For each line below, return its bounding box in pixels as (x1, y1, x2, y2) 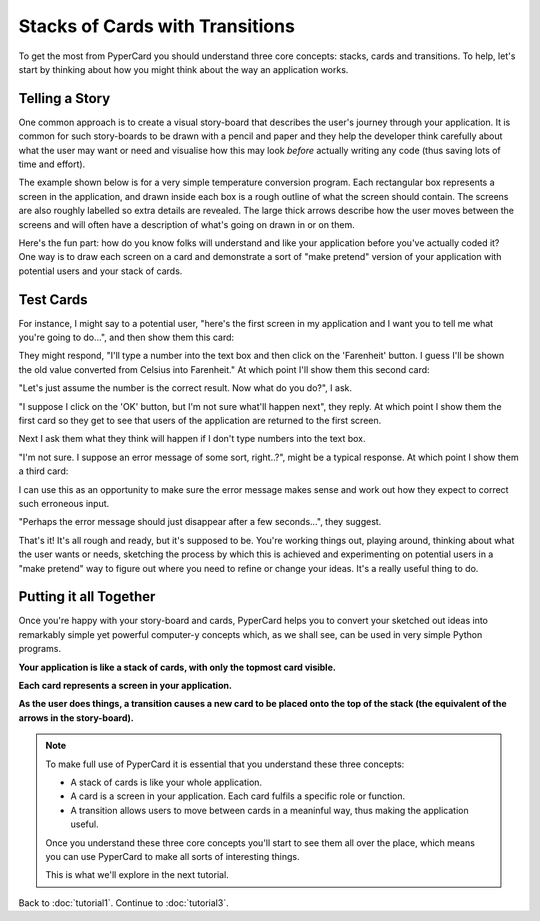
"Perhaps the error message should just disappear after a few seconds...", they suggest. (18, 516, 382, 528)
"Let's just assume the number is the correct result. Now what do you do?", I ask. (18, 382, 353, 394)
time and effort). (18, 158, 86, 170)
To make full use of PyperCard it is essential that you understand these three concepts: (45, 758, 405, 770)
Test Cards (18, 291, 89, 308)
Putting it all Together (18, 588, 156, 605)
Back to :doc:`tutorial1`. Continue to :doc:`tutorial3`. (18, 896, 229, 909)
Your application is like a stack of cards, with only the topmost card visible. (18, 661, 337, 673)
